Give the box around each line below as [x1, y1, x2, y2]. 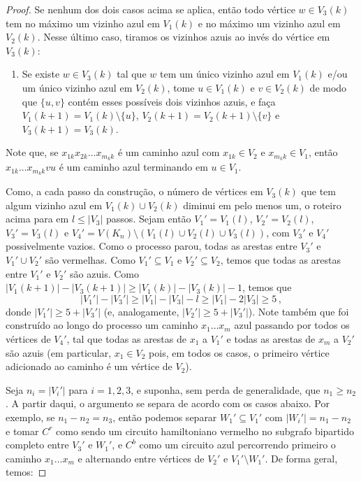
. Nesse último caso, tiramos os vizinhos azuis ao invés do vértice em [37, 29, 330, 44]
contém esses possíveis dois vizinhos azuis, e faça [68, 94, 276, 108]
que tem [301, 184, 336, 199]
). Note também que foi [248, 304, 349, 318]
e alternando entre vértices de [78, 451, 205, 465]
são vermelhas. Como [45, 253, 135, 267]
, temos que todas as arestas [220, 253, 341, 267]
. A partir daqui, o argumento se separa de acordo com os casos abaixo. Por [6, 396, 330, 411]
